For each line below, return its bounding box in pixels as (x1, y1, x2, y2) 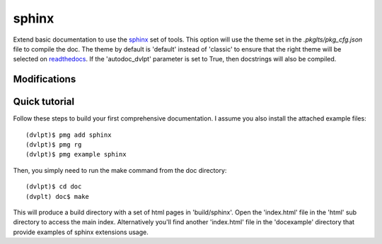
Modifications (13, 73, 76, 85)
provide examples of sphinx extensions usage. (13, 228, 149, 236)
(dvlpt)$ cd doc (25, 183, 82, 190)
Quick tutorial (13, 96, 74, 108)
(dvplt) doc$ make (25, 193, 90, 200)
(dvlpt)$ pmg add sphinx (25, 130, 112, 139)
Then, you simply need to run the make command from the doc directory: (13, 166, 227, 174)
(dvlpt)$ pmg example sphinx (25, 150, 127, 159)
